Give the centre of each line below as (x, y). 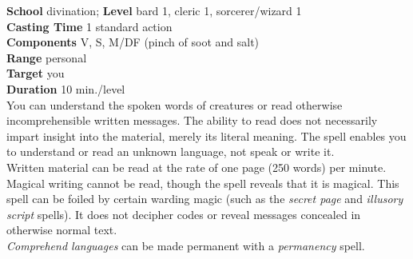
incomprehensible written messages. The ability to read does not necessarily (192, 120)
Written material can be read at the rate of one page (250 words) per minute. (197, 167)
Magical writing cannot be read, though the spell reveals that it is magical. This (203, 183)
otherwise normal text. (62, 230)
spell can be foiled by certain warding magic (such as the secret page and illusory (205, 199)
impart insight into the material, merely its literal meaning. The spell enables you (206, 135)
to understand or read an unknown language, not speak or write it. (171, 151)
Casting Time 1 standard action (89, 26)
